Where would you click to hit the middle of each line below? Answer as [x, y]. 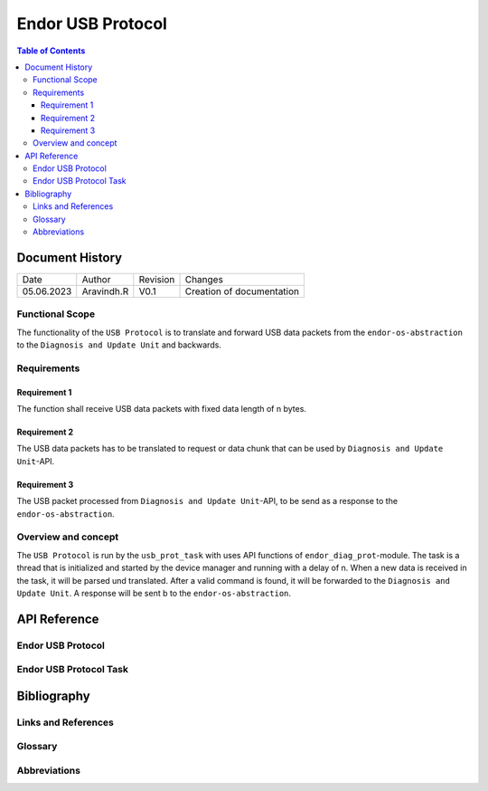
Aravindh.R [105, 291]
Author [96, 279]
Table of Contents [51, 51]
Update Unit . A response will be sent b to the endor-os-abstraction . [154, 593]
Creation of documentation [242, 291]
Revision [157, 279]
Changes [204, 279]
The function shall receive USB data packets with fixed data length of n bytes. [162, 409]
